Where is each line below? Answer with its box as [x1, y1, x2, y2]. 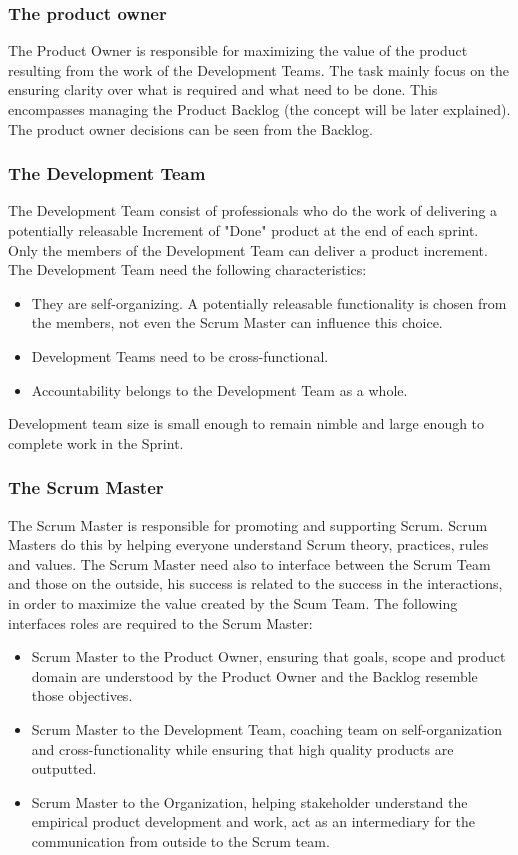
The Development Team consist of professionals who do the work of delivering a [8, 200, 498, 221]
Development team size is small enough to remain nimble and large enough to [8, 413, 485, 434]
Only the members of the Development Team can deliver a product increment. [8, 239, 488, 260]
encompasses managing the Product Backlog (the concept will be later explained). [8, 99, 511, 119]
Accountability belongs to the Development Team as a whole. [31, 379, 408, 400]
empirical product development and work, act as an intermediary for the [31, 811, 476, 832]
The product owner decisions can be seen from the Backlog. [8, 118, 373, 139]
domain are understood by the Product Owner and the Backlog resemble [31, 665, 478, 686]
